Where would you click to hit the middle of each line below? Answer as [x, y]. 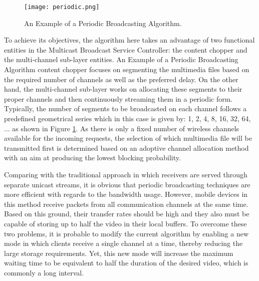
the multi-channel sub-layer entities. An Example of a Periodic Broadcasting [121, 59]
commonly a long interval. [44, 272]
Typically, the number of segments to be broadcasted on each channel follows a [125, 108]
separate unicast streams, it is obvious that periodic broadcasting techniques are [127, 184]
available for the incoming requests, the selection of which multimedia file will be [128, 138]
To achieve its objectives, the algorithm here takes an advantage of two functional [129, 40]
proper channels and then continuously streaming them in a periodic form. [118, 98]
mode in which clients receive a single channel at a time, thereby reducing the [123, 243]
